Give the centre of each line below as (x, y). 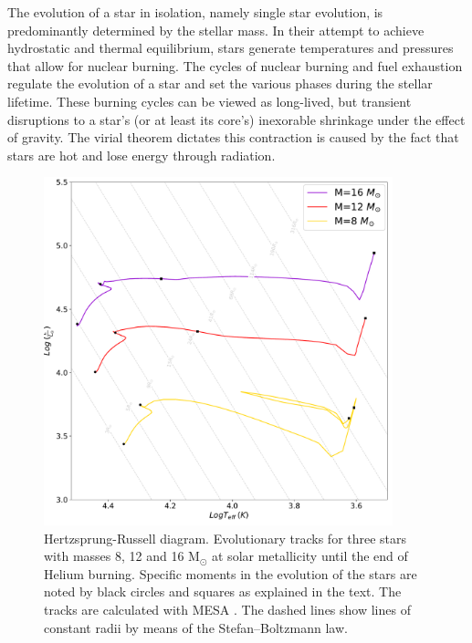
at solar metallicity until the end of (310, 556)
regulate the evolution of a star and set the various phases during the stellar (220, 83)
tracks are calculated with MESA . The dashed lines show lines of (227, 609)
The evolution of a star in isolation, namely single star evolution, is (195, 12)
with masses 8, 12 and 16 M (122, 556)
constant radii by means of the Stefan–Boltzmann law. (196, 627)
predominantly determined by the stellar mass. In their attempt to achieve (216, 30)
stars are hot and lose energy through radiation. (142, 155)
